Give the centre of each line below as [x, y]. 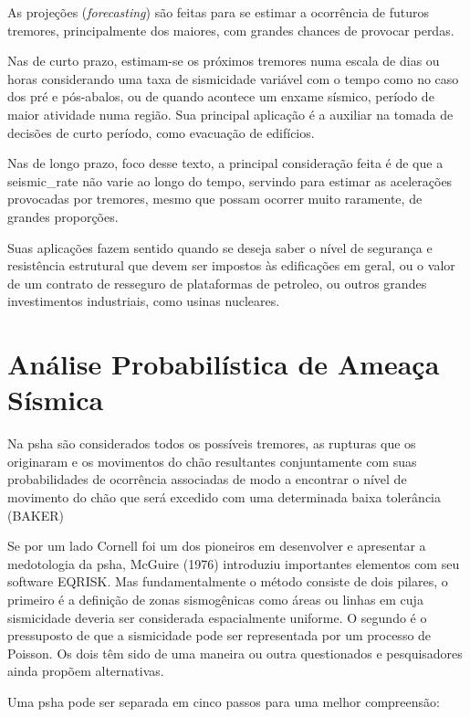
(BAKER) [36, 515]
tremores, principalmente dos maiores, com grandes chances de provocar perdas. [231, 30]
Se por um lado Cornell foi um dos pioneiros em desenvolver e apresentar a [217, 546]
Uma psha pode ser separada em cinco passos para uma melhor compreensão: [224, 701]
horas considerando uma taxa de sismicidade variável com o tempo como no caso [233, 78]
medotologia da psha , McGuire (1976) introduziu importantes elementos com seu [234, 563]
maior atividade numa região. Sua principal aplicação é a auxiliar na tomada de [230, 114]
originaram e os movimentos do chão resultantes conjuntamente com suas [212, 461]
